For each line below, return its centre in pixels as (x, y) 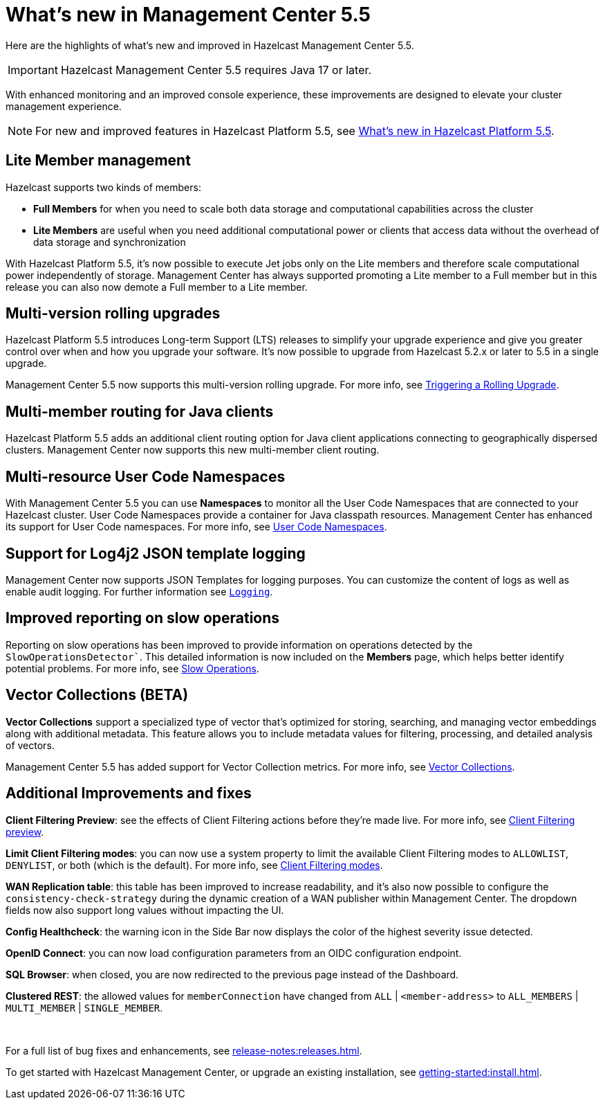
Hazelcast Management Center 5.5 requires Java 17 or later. (216, 70)
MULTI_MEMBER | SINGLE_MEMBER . (84, 1007)
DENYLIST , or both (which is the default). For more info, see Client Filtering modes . (194, 865)
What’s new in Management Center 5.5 (188, 15)
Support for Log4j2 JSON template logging (156, 553)
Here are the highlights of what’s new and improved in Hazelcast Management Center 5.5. (210, 45)
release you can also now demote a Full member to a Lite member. (157, 287)
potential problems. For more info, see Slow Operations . (132, 668)
